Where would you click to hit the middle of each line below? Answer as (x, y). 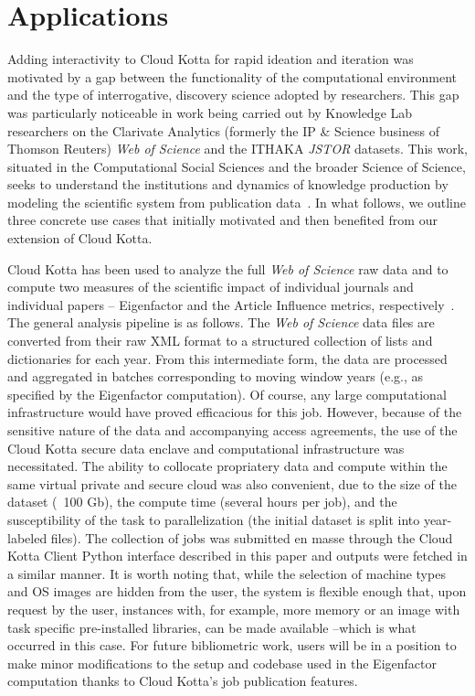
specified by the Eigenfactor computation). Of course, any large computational (227, 394)
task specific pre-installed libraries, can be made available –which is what (212, 627)
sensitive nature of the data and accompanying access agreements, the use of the (232, 430)
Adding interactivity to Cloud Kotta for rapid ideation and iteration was (211, 59)
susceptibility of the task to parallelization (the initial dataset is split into (214, 519)
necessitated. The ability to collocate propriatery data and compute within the (227, 466)
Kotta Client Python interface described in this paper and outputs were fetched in (237, 556)
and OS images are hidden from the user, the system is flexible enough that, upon (237, 591)
